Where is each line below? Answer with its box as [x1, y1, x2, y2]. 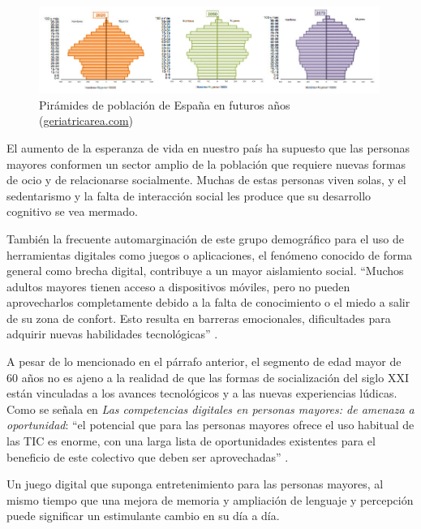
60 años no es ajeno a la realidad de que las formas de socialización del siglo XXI [6, 368, 409, 385]
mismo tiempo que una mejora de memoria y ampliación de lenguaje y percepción [6, 491, 414, 508]
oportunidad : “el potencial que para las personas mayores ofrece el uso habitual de [6, 416, 415, 433]
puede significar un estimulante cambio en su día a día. [6, 507, 280, 524]
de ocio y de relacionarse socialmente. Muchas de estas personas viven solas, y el [6, 171, 406, 188]
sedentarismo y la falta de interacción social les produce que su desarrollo [6, 187, 372, 204]
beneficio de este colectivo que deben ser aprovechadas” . [6, 448, 289, 465]
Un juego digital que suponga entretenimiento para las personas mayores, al [6, 475, 384, 492]
